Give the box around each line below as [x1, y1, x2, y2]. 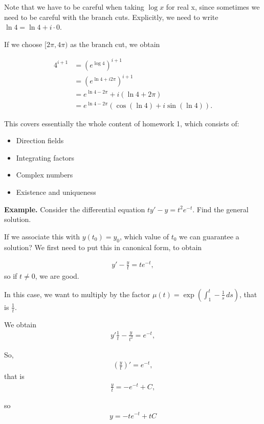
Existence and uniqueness [16, 187, 96, 197]
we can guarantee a [179, 231, 239, 241]
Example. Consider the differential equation [4, 204, 145, 214]
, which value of [119, 231, 169, 241]
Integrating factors [16, 152, 75, 163]
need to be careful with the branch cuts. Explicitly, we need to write [4, 11, 218, 22]
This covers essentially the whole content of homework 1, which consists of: [4, 118, 239, 128]
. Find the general [192, 204, 249, 214]
